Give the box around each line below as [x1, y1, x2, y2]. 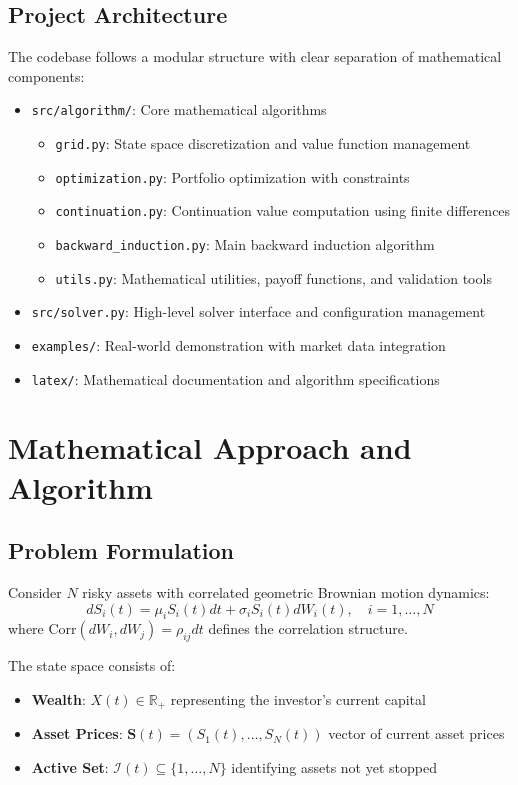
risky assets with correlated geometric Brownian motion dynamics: [82, 582, 490, 603]
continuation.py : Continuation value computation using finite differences [55, 200, 511, 221]
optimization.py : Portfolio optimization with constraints [55, 166, 410, 187]
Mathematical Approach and [8, 427, 412, 468]
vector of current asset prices [328, 723, 505, 744]
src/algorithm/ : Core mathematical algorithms [31, 99, 327, 120]
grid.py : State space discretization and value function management [55, 133, 471, 154]
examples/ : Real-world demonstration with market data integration [31, 334, 446, 355]
